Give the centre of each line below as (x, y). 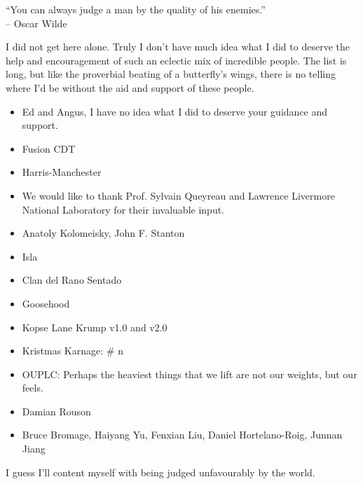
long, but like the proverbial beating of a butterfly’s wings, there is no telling (171, 74)
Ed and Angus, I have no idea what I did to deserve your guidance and (175, 111)
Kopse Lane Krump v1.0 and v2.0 (95, 327)
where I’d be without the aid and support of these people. (130, 87)
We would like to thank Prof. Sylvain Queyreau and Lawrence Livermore (178, 195)
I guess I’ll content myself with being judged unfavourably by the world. (160, 472)
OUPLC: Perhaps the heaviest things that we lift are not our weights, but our (190, 374)
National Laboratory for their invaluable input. (123, 209)
